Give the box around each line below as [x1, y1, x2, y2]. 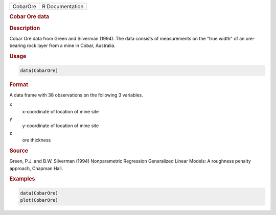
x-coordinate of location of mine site [22, 108, 99, 114]
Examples [9, 175, 35, 182]
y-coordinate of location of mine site [22, 123, 99, 129]
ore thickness [22, 137, 51, 143]
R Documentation [41, 3, 84, 10]
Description [9, 25, 40, 32]
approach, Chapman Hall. [9, 165, 63, 171]
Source [9, 147, 29, 154]
